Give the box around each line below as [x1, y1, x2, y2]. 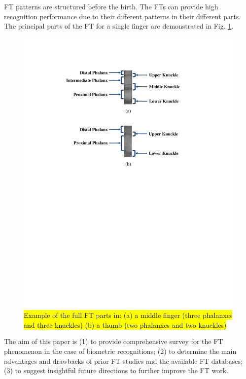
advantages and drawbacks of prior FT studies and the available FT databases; [4, 355, 243, 366]
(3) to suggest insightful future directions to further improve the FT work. [4, 365, 228, 376]
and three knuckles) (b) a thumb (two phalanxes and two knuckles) [24, 319, 227, 330]
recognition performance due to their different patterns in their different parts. [4, 11, 241, 21]
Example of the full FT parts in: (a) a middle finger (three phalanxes [24, 310, 233, 320]
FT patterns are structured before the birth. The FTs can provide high [4, 1, 218, 11]
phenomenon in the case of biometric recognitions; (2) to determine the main [4, 346, 237, 356]
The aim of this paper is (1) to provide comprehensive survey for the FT [4, 336, 223, 346]
